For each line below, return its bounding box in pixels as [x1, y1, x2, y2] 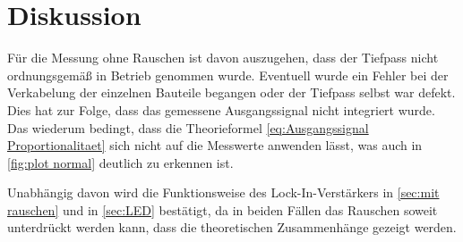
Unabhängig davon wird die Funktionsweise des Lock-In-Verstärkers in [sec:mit [7, 183, 440, 202]
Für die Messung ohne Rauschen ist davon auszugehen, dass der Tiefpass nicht [7, 48, 439, 67]
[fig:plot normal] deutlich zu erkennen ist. [7, 153, 234, 171]
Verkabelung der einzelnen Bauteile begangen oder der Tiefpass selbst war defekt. [7, 83, 456, 102]
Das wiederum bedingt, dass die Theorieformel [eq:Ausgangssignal [7, 118, 369, 137]
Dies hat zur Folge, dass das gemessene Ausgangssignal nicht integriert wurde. [7, 100, 435, 119]
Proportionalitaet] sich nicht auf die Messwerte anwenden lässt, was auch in [7, 136, 423, 154]
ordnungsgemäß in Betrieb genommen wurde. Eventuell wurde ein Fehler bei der [7, 65, 449, 84]
